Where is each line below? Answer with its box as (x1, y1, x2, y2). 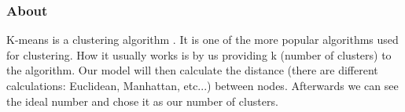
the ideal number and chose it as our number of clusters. (6, 92, 278, 109)
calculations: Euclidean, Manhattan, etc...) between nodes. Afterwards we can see (6, 78, 399, 93)
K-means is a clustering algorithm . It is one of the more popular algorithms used (6, 31, 399, 48)
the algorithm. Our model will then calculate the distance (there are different (6, 62, 378, 78)
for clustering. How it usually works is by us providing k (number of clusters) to (6, 46, 392, 63)
